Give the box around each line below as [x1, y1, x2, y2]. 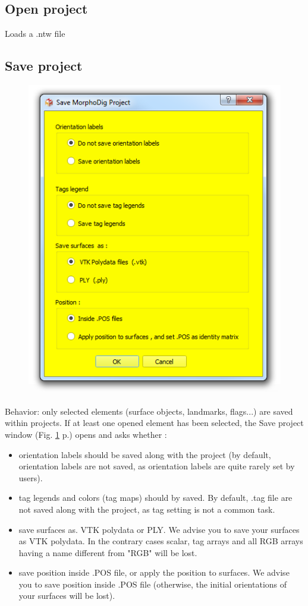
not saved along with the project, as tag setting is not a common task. [18, 503, 275, 515]
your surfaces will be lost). [18, 589, 115, 602]
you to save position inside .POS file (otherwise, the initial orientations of [18, 577, 287, 590]
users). [18, 471, 43, 484]
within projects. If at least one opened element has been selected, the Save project [5, 416, 304, 429]
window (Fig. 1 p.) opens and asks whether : [5, 428, 167, 440]
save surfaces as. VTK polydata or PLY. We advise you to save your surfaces [18, 523, 300, 535]
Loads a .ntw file [5, 27, 65, 40]
